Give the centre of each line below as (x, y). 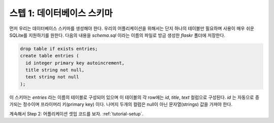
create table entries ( (50, 56)
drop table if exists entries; (59, 49)
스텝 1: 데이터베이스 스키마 (61, 13)
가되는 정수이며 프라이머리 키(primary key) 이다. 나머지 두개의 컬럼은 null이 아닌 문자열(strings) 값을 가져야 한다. (121, 104)
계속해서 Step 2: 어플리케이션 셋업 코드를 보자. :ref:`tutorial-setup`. (76, 113)
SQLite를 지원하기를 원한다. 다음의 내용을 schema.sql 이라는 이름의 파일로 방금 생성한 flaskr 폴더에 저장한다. (117, 35)
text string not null (53, 77)
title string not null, (55, 70)
